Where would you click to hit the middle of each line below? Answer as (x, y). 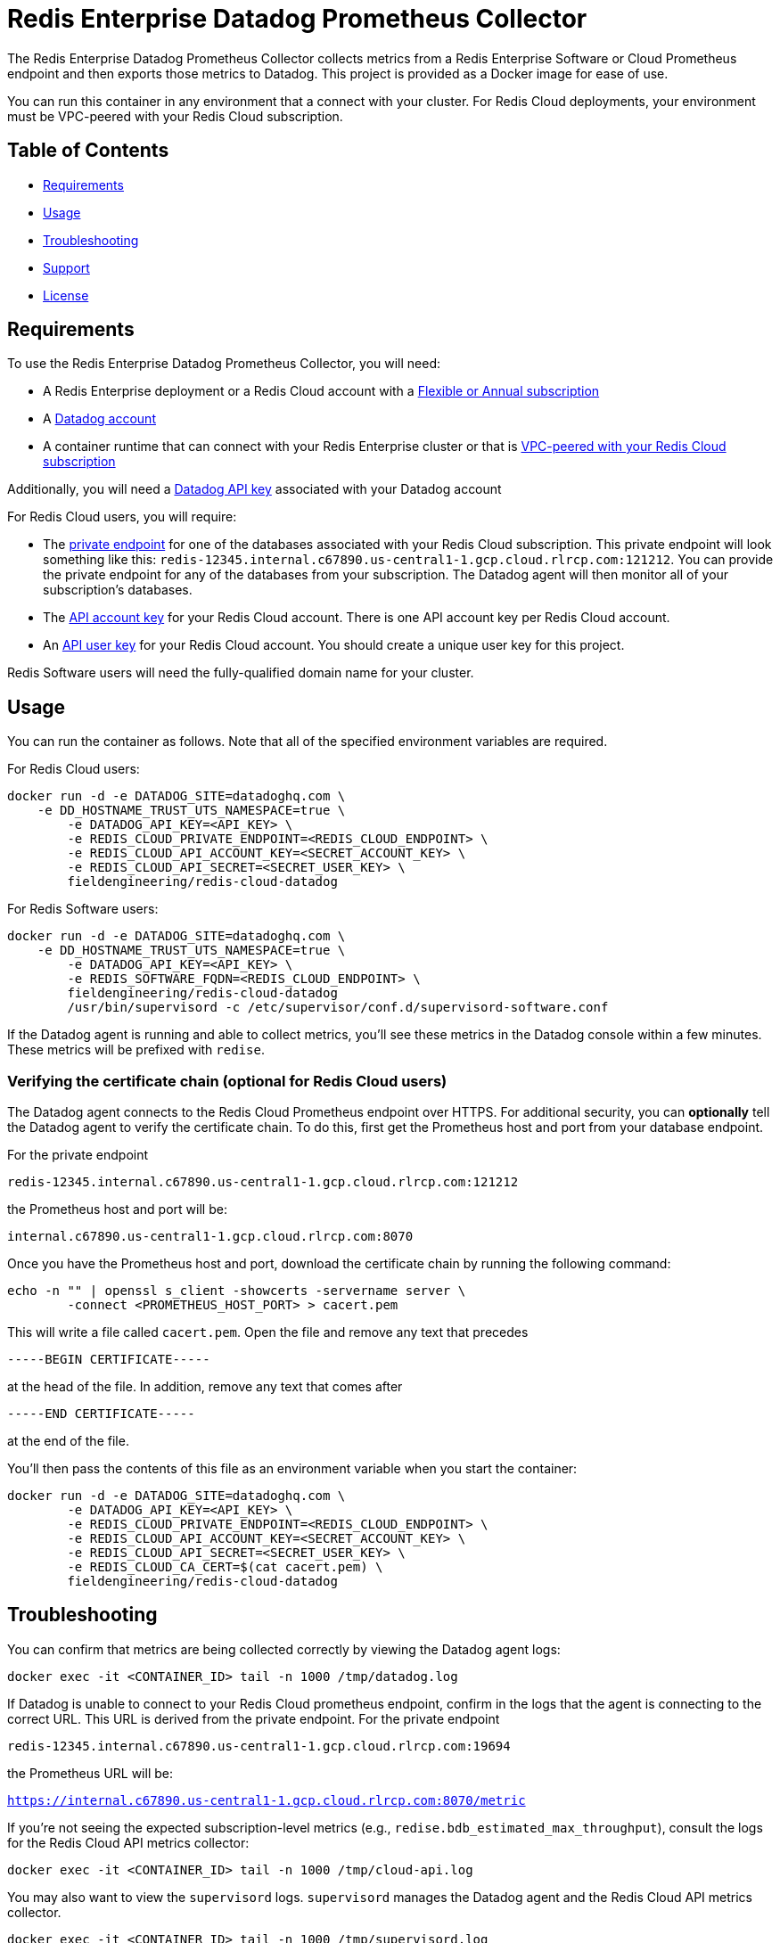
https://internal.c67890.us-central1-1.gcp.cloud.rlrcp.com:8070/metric (267, 1800)
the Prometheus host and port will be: (117, 1209)
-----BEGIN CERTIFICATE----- (109, 1360)
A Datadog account (99, 419)
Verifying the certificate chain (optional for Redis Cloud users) (227, 1081)
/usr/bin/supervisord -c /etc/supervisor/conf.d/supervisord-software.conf (338, 1008)
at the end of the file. (68, 1441)
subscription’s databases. (118, 590)
